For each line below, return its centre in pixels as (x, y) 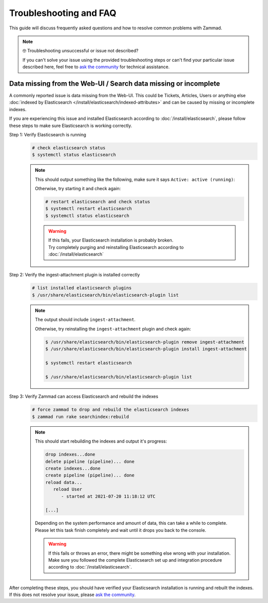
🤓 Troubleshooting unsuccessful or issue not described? (80, 51)
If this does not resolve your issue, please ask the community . (72, 595)
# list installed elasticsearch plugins (82, 288)
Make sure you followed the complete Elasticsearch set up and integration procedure (135, 560)
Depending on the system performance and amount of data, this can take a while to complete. (131, 523)
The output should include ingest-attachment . (85, 320)
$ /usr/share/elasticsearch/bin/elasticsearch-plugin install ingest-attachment (146, 349)
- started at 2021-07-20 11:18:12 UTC (108, 496)
